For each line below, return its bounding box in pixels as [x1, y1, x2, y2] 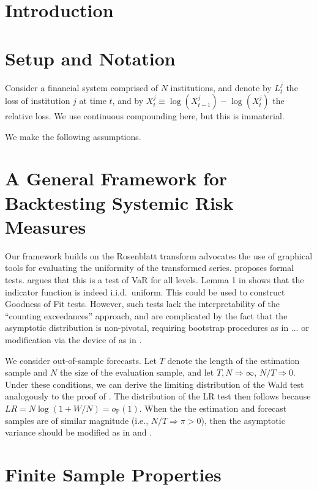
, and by [112, 94, 144, 107]
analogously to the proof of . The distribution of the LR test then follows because [5, 390, 311, 403]
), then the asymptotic [201, 414, 285, 426]
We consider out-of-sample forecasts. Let [5, 354, 157, 366]
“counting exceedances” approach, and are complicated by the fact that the [5, 309, 288, 322]
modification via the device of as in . [5, 333, 142, 346]
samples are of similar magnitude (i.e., [5, 414, 149, 426]
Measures [5, 213, 86, 239]
